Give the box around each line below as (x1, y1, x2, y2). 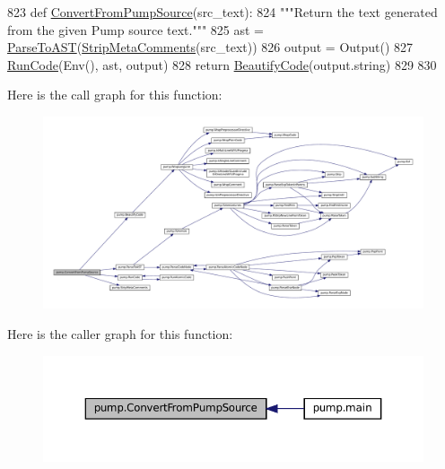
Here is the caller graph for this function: (7, 325, 233, 343)
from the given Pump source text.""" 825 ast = (7, 20, 265, 39)
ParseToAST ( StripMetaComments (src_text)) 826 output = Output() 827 (7, 38, 414, 56)
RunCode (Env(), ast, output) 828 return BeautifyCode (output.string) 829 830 (7, 55, 437, 74)
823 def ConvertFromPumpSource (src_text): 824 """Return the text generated (7, 3, 438, 21)
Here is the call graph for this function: (7, 85, 222, 104)
